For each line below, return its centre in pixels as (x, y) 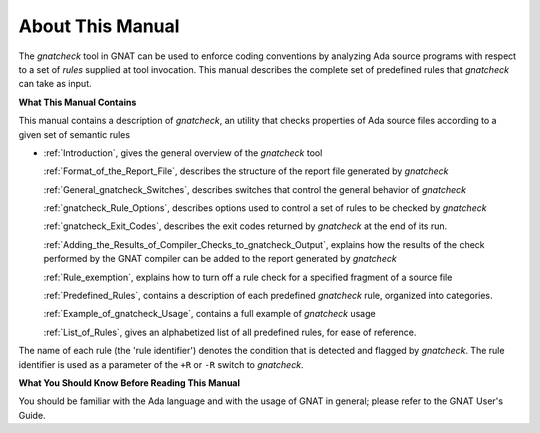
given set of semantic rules (74, 134)
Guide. (32, 415)
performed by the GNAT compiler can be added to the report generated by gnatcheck (220, 259)
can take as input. (55, 84)
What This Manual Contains (77, 102)
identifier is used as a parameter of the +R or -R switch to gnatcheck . (161, 364)
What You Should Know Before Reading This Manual (129, 382)
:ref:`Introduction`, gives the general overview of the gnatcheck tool (183, 152)
